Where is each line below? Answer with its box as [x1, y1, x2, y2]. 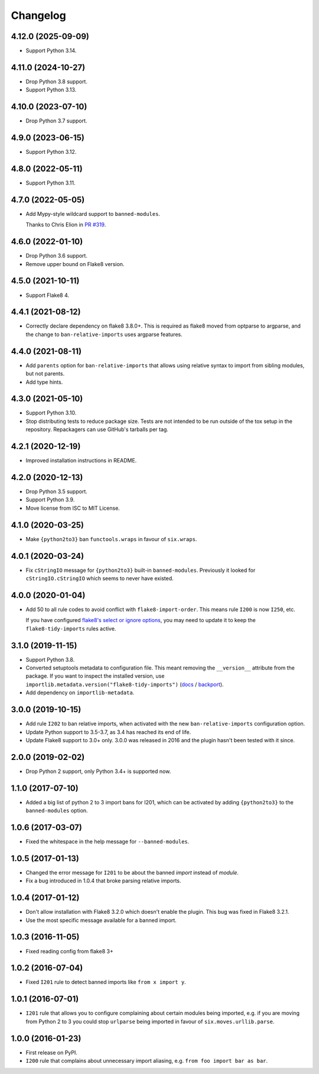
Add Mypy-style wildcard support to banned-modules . [25, 210, 161, 217]
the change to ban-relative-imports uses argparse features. [25, 331, 183, 338]
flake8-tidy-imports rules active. [25, 625, 116, 632]
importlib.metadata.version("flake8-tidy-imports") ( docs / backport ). [25, 681, 224, 688]
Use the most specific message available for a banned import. [25, 917, 177, 924]
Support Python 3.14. [25, 47, 77, 54]
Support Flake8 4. [25, 292, 70, 299]
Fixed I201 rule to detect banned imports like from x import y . [25, 979, 186, 986]
